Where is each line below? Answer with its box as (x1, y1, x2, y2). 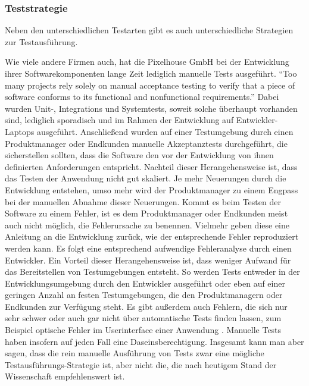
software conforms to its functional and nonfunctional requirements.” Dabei (5, 90, 279, 103)
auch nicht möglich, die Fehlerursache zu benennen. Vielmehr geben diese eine (5, 218, 289, 231)
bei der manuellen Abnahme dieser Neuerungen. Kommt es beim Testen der (5, 195, 281, 208)
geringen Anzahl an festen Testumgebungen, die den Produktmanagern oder (5, 288, 283, 301)
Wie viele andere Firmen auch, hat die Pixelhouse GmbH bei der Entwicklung (5, 55, 289, 68)
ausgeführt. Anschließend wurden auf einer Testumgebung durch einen (36, 125, 294, 137)
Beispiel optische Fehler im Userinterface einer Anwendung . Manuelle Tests (5, 324, 282, 336)
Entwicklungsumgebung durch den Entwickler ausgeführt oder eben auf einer (5, 277, 285, 289)
